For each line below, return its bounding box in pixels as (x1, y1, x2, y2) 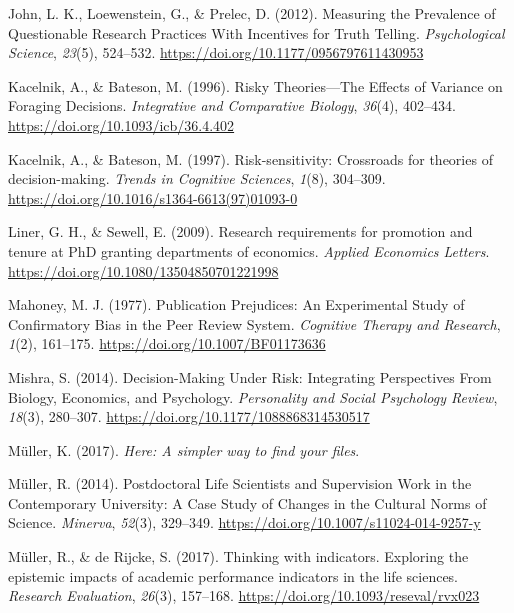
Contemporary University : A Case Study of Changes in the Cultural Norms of (8, 492, 487, 513)
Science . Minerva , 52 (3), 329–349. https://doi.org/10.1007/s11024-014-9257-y (8, 512, 481, 533)
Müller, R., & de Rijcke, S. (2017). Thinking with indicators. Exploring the (8, 546, 469, 567)
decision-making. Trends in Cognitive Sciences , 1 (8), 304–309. (8, 168, 386, 189)
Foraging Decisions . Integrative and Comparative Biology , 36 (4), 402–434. (8, 95, 456, 116)
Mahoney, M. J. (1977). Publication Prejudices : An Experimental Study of (8, 294, 465, 315)
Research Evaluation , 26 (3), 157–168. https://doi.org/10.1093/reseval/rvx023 (8, 585, 480, 606)
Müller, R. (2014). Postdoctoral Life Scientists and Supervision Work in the (8, 473, 472, 494)
